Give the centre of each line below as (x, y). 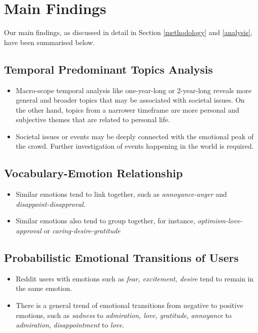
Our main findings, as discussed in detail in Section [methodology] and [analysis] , (128, 32)
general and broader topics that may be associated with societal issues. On (130, 100)
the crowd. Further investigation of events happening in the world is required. (135, 146)
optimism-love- (220, 221)
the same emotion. (44, 288)
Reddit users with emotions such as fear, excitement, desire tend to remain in (135, 278)
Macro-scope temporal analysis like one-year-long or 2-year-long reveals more (133, 90)
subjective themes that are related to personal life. (93, 119)
